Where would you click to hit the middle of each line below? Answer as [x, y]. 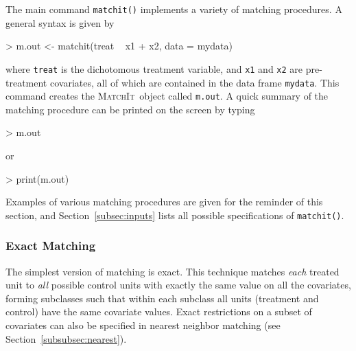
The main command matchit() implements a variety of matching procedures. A [174, 9]
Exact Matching [51, 246]
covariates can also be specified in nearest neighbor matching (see [143, 325]
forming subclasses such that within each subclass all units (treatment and [162, 298]
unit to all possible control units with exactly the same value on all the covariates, [178, 285]
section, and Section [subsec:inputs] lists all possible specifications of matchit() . [175, 215]
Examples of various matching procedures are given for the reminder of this [164, 202]
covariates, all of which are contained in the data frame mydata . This [194, 82]
